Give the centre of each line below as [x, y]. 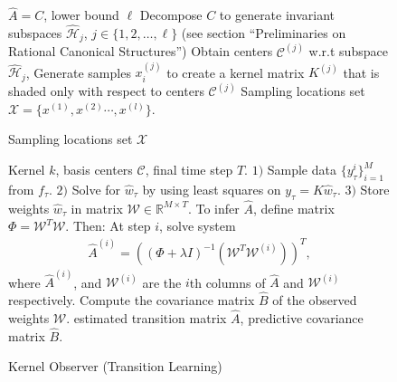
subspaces [35, 33]
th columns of [227, 282]
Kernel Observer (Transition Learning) [115, 366]
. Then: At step [108, 226]
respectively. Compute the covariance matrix [132, 300]
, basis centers [94, 169]
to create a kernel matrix [236, 72]
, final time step [189, 169]
